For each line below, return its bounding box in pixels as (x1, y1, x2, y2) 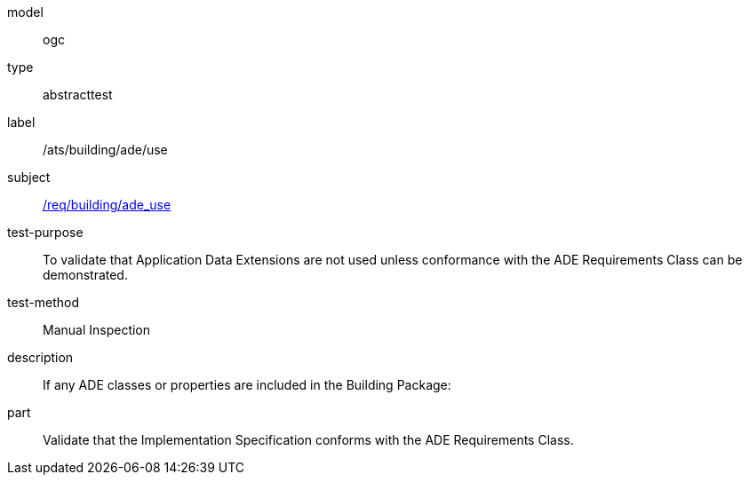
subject (7, 170, 51, 185)
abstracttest (43, 87, 113, 102)
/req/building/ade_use (43, 197, 171, 212)
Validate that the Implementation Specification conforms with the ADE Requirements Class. (43, 432, 574, 447)
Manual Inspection (43, 322, 151, 337)
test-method (7, 295, 79, 310)
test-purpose (7, 225, 84, 240)
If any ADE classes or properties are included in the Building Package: (43, 377, 451, 392)
